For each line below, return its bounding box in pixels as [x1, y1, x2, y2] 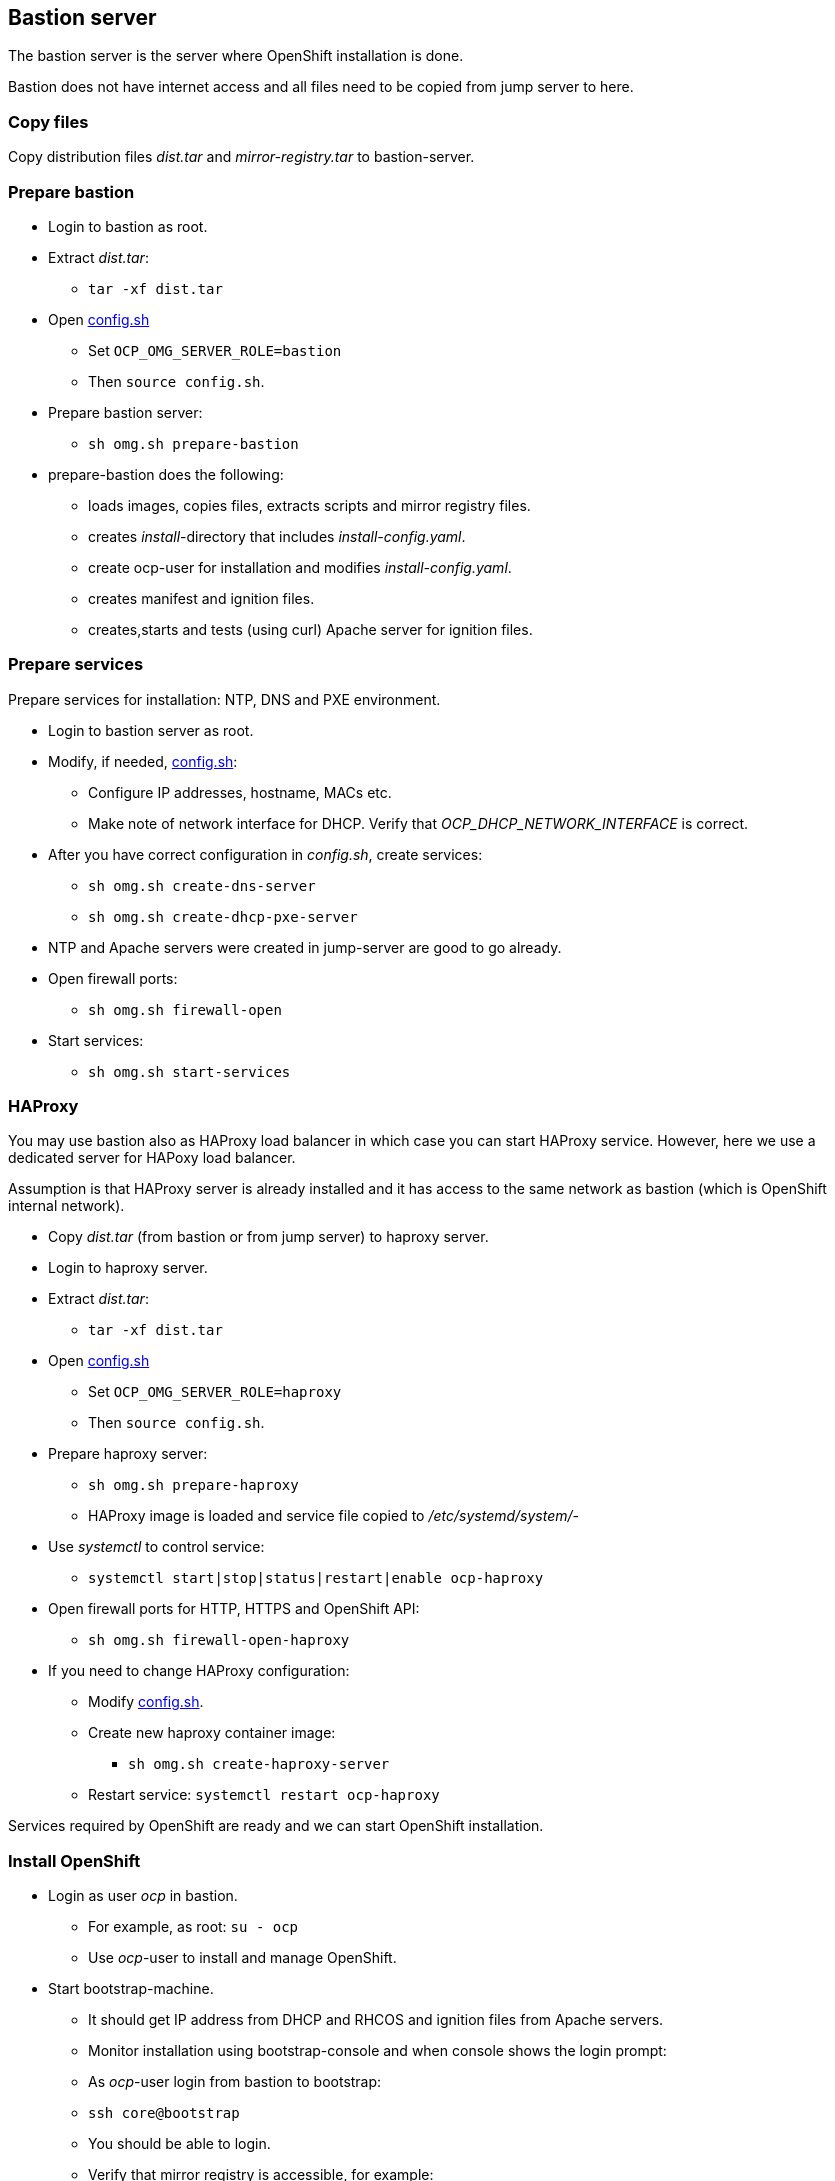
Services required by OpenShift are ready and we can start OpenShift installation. [8, 1817, 544, 1835]
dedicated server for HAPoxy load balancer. [8, 1149, 296, 1167]
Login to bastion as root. [48, 217, 208, 235]
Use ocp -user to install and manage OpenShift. [88, 1949, 397, 1967]
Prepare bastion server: [48, 403, 203, 421]
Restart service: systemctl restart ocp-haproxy [88, 1786, 440, 1804]
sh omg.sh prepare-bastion [88, 435, 299, 452]
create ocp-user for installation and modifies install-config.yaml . [88, 558, 512, 576]
